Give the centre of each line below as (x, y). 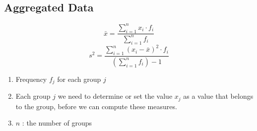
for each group (79, 79)
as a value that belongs (218, 96)
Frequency (31, 79)
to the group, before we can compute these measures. (96, 106)
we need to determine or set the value (115, 96)
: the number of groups (57, 123)
